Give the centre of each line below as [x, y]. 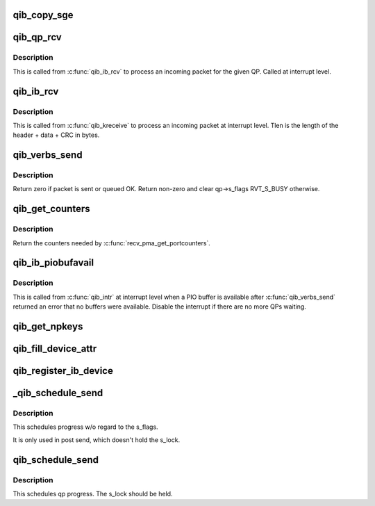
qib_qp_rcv [37, 37]
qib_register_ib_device [63, 371]
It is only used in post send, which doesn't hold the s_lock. [97, 440]
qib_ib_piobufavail [53, 263]
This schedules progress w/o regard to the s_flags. [86, 427]
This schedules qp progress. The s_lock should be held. [93, 493]
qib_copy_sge [43, 15]
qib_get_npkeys [48, 326]
